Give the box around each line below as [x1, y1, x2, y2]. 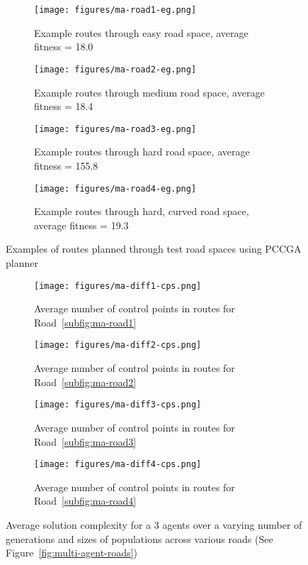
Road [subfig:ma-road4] [34, 493, 137, 508]
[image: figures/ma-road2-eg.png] [34, 64, 197, 75]
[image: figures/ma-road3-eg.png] [34, 124, 197, 134]
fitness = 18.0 [34, 39, 93, 54]
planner [6, 255, 38, 270]
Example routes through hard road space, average [34, 144, 250, 159]
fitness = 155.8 [34, 158, 98, 172]
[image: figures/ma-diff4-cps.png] [34, 459, 202, 470]
